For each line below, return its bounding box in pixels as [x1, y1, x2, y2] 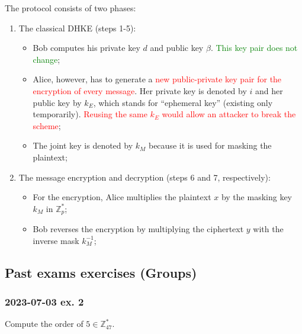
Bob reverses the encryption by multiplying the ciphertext [33, 223, 244, 235]
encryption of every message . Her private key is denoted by [33, 84, 247, 97]
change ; [33, 53, 60, 65]
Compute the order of [5, 317, 83, 330]
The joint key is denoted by [33, 139, 133, 152]
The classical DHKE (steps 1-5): [18, 21, 136, 34]
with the [253, 223, 284, 235]
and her [255, 84, 283, 97]
